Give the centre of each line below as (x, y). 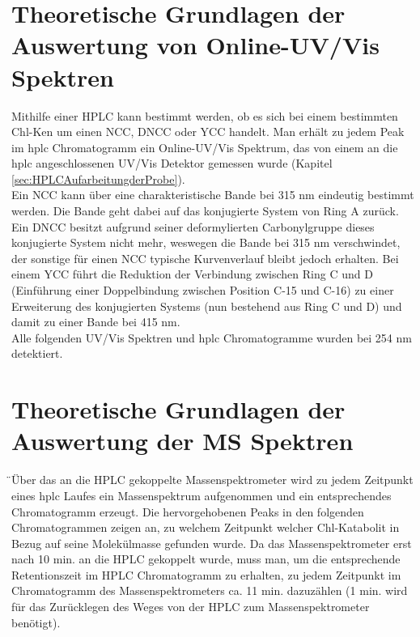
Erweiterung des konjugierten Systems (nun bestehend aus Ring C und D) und (207, 306)
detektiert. (37, 353)
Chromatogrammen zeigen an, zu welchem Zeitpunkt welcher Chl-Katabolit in (206, 527)
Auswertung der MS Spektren (182, 441)
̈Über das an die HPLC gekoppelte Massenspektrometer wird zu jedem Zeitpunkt (212, 480)
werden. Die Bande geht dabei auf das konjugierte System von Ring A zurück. (205, 211)
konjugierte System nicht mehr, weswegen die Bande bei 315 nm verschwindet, (206, 242)
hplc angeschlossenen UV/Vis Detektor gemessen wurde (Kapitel (172, 163)
